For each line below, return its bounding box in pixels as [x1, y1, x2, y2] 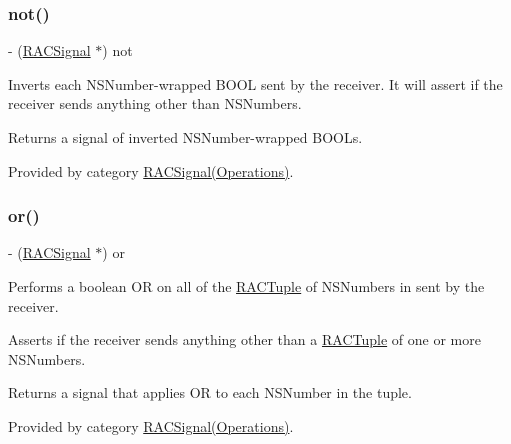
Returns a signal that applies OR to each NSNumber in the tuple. [8, 382, 412, 403]
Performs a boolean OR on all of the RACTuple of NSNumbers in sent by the [8, 276, 485, 296]
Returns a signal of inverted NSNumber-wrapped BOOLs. [8, 127, 363, 147]
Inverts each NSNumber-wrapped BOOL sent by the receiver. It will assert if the [8, 73, 503, 94]
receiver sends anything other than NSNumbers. [8, 93, 302, 114]
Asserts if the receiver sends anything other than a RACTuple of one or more [8, 329, 481, 350]
